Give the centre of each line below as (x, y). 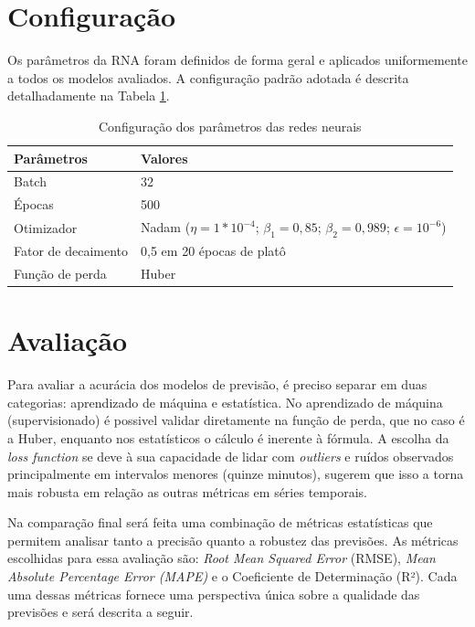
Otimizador (46, 227)
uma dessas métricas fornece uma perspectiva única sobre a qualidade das (214, 594)
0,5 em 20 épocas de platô (213, 251)
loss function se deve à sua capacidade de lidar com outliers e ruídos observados (231, 456)
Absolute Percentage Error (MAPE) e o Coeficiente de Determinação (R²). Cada (232, 576)
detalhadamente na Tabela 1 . (89, 96)
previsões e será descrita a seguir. (100, 612)
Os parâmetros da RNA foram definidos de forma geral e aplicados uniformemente (237, 60)
